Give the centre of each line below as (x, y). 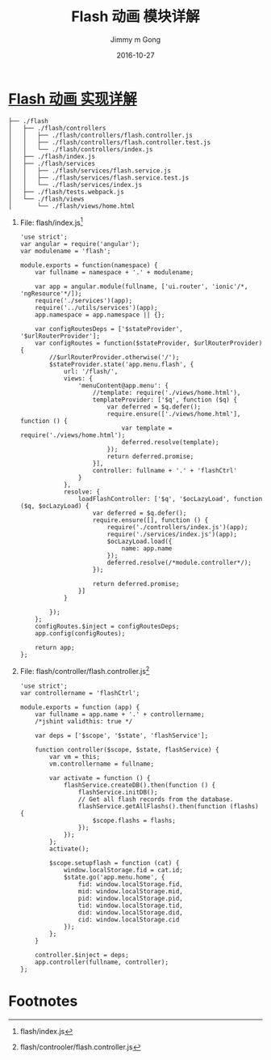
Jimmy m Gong (135, 39)
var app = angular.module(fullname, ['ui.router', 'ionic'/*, (142, 287)
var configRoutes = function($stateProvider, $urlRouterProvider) (149, 343)
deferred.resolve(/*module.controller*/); (179, 563)
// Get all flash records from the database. (156, 799)
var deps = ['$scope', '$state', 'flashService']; (122, 736)
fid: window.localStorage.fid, (130, 884)
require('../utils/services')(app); (96, 308)
